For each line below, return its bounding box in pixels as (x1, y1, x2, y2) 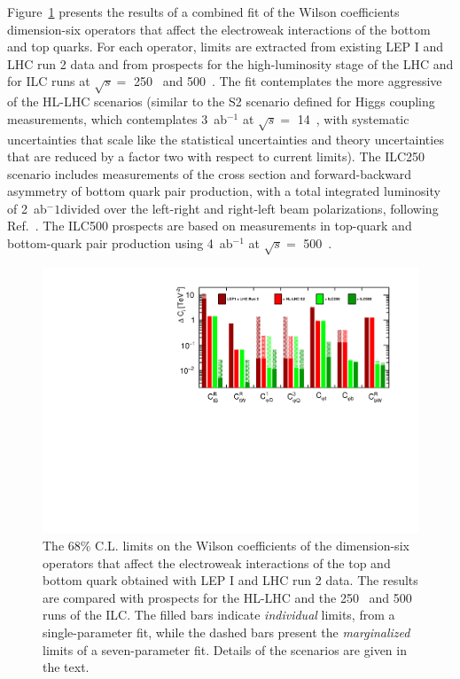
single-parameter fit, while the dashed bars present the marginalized (43, 623, 410, 642)
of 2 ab (7, 199, 47, 217)
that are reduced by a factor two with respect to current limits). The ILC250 (7, 147, 425, 166)
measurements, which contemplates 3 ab (7, 109, 227, 128)
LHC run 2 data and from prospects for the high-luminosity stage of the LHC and (7, 54, 454, 73)
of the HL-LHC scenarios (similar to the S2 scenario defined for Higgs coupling (7, 92, 435, 111)
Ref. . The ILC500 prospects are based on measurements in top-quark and (7, 216, 412, 235)
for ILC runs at (7, 72, 90, 90)
